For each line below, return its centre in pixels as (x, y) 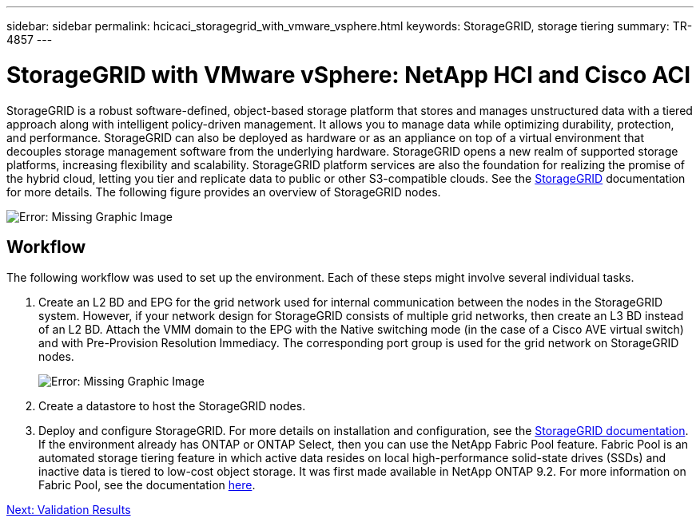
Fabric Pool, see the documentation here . (147, 485)
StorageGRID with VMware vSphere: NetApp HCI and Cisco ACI (349, 75)
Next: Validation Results (69, 510)
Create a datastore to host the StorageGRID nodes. (172, 406)
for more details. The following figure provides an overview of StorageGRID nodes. (224, 192)
